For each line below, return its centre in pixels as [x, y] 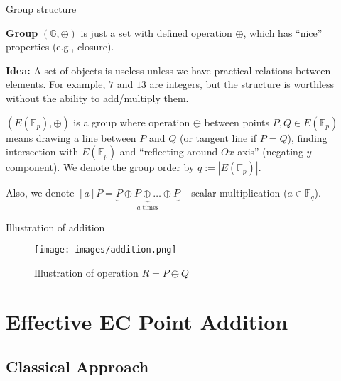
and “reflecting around [169, 151]
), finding [307, 137]
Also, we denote [40, 193]
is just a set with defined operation [156, 32]
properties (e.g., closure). [60, 46]
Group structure [41, 9]
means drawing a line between [71, 137]
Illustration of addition [55, 227]
